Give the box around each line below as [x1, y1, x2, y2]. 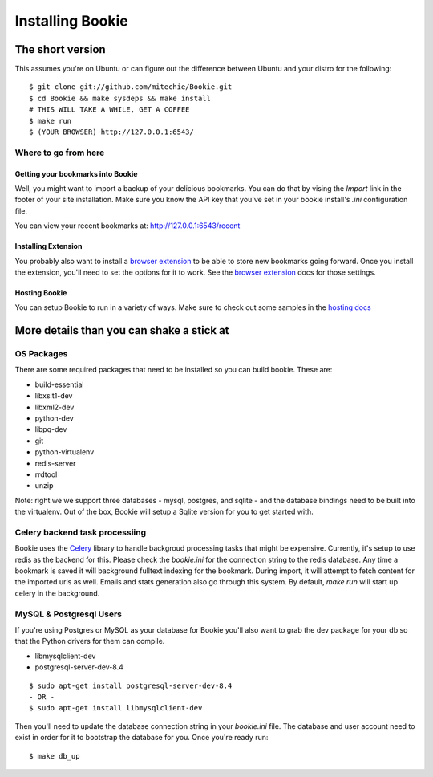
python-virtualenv [34, 447, 95, 457]
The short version [14, 43, 106, 56]
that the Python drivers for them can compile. [14, 637, 165, 646]
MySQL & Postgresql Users [14, 608, 122, 620]
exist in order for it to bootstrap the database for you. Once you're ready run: [14, 733, 269, 742]
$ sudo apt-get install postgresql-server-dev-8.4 [29, 681, 233, 690]
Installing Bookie [14, 12, 128, 30]
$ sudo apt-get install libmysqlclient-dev [29, 703, 203, 713]
